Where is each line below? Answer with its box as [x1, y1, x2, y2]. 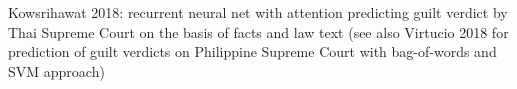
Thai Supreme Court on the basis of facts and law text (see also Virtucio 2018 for [8, 21, 509, 42]
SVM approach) [8, 60, 105, 81]
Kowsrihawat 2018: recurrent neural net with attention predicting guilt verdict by [8, 2, 508, 22]
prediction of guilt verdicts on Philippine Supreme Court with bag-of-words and [8, 41, 497, 62]
